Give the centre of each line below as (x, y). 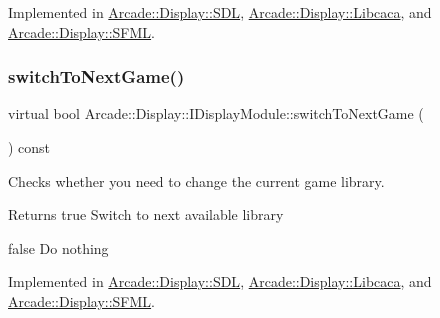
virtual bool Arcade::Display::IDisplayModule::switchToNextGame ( (216, 113)
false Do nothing (58, 247)
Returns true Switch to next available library (146, 214)
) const (29, 147)
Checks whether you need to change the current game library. (196, 180)
